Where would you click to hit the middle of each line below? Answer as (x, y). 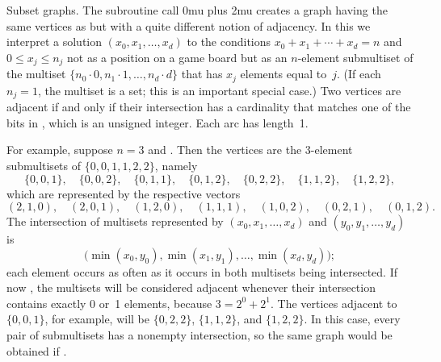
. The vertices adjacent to (334, 303)
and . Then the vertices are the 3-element (250, 150)
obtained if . (37, 350)
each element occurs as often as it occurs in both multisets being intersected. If (202, 271)
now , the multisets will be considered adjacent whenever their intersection (191, 287)
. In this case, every (352, 319)
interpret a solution (55, 42)
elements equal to (283, 74)
